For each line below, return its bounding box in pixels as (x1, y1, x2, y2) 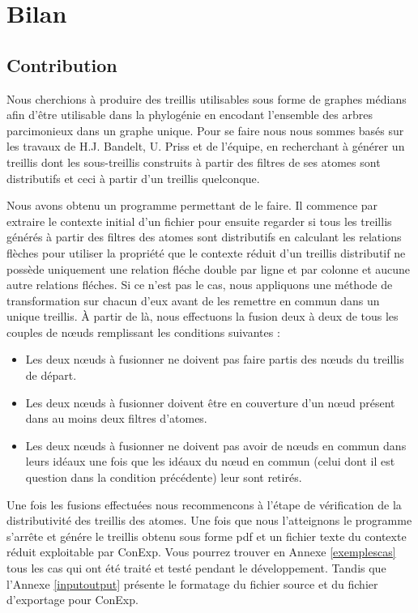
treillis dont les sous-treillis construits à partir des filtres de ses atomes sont (6, 153, 381, 170)
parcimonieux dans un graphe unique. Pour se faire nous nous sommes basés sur (6, 121, 404, 138)
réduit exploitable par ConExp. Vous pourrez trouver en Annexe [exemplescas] (6, 543, 396, 560)
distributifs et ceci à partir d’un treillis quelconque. (6, 169, 260, 186)
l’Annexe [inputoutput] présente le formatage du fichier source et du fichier (6, 575, 378, 592)
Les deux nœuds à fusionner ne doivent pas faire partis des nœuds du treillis (25, 351, 404, 368)
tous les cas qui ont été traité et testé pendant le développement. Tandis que (6, 560, 386, 577)
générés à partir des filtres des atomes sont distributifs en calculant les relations (6, 228, 402, 245)
